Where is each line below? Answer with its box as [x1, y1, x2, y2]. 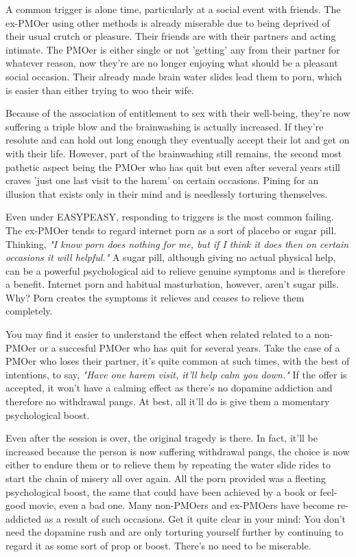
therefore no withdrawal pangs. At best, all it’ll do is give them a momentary [5, 394, 330, 409]
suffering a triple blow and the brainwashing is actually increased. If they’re [5, 119, 324, 133]
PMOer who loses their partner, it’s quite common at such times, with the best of [5, 354, 350, 368]
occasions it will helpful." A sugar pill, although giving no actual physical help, [5, 250, 336, 264]
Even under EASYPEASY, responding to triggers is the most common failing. [5, 209, 334, 224]
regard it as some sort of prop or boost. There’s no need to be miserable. [5, 538, 311, 552]
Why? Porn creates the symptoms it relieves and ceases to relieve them [5, 290, 305, 304]
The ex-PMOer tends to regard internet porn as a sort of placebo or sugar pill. [5, 223, 337, 237]
